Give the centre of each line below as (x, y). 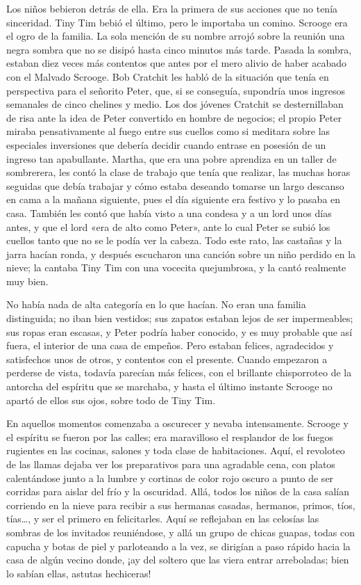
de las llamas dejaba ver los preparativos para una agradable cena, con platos (171, 464)
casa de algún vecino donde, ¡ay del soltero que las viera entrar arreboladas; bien (178, 560)
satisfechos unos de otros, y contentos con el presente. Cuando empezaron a (167, 359)
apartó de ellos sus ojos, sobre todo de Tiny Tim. (111, 400)
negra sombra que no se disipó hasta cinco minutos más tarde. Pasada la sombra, (179, 49)
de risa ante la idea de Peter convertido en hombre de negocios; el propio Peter (174, 117)
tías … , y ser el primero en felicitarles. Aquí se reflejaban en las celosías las (163, 519)
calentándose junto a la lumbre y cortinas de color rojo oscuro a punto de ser (170, 478)
